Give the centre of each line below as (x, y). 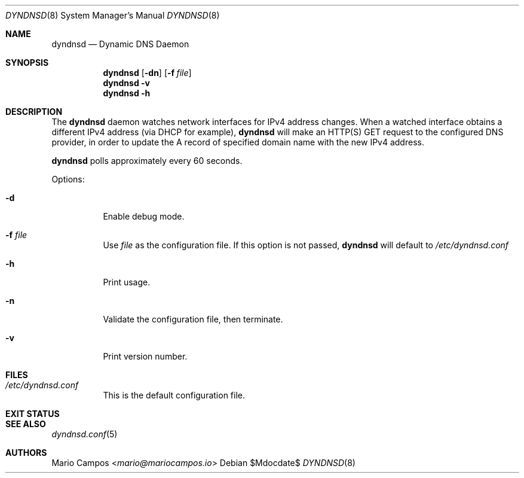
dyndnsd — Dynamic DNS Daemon (120, 44)
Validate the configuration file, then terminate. (193, 319)
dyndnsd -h (127, 93)
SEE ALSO (26, 424)
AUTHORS (26, 453)
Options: (68, 179)
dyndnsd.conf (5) (85, 434)
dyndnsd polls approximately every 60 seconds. (147, 161)
